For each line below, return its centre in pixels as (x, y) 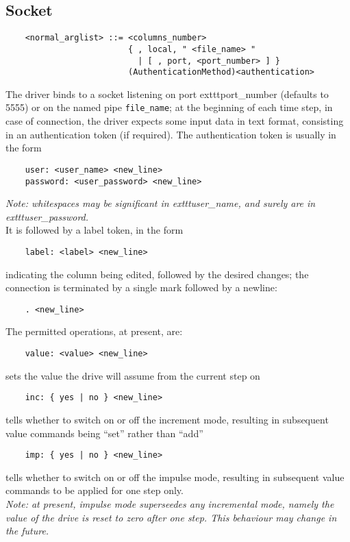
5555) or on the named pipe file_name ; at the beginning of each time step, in (169, 107)
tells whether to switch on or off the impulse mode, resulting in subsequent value (175, 477)
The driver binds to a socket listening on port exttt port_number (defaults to (167, 94)
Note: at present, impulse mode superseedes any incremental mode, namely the (170, 503)
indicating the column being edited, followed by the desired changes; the (157, 274)
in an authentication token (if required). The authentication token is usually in (171, 134)
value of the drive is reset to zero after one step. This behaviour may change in (171, 517)
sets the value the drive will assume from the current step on (133, 375)
